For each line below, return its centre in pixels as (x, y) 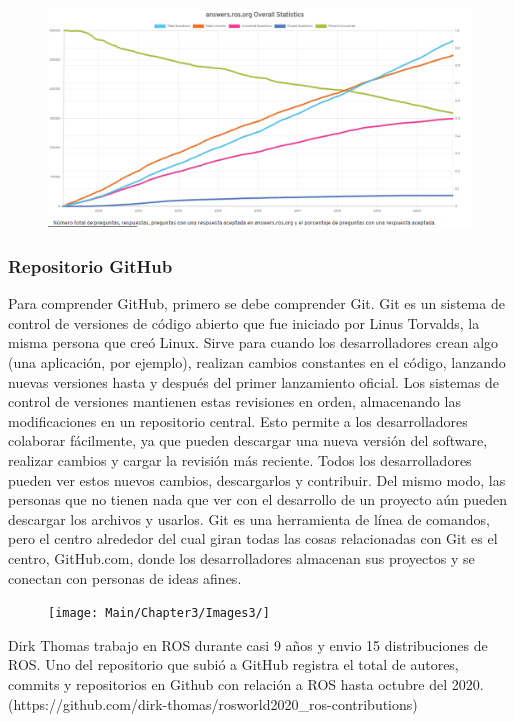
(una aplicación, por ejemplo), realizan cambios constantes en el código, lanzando (257, 362)
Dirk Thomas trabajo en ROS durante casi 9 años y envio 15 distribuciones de (248, 644)
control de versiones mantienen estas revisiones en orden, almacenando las (234, 401)
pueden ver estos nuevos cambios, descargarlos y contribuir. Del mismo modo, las (257, 479)
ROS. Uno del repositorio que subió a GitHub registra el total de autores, (233, 664)
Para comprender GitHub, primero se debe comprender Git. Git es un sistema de (256, 303)
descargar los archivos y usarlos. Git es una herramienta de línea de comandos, (249, 518)
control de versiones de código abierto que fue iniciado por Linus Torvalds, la (244, 322)
